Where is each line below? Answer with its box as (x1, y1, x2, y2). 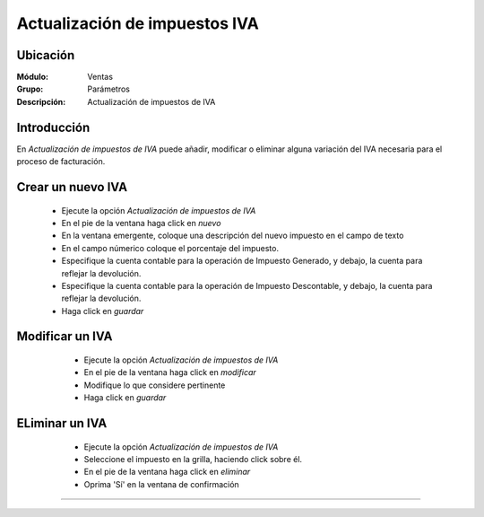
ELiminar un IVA (16, 416, 108, 431)
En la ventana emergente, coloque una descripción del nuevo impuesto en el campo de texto (61, 230, 404, 241)
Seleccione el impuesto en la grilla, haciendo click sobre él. (83, 454, 303, 465)
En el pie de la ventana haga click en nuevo (61, 217, 221, 228)
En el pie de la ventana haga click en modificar (83, 367, 257, 378)
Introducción (16, 119, 91, 135)
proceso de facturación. (16, 156, 106, 167)
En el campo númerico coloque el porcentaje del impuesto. (61, 242, 280, 253)
